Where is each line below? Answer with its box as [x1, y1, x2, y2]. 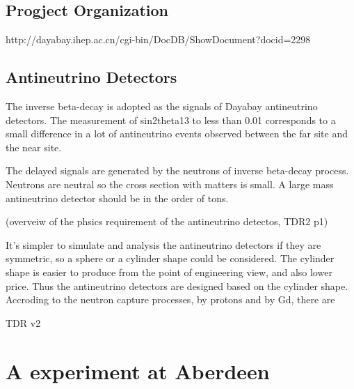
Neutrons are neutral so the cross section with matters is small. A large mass [6, 176, 334, 191]
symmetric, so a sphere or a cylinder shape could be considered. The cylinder [6, 251, 335, 266]
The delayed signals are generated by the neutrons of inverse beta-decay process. [6, 163, 349, 178]
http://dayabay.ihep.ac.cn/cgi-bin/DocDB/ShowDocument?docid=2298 [6, 32, 311, 47]
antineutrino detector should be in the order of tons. [6, 190, 229, 205]
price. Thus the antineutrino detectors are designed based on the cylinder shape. [6, 278, 348, 293]
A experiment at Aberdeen [6, 356, 270, 385]
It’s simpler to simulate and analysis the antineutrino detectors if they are [6, 237, 321, 252]
